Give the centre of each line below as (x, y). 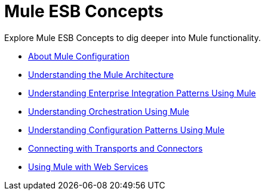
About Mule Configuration (79, 56)
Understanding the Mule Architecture (101, 74)
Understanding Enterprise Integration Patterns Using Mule (142, 93)
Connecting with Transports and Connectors (115, 148)
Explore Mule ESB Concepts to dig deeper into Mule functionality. (132, 37)
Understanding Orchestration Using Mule (109, 111)
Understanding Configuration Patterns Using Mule (127, 130)
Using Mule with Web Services (88, 166)
